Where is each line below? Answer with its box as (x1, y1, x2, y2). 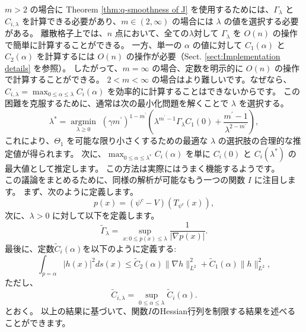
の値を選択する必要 (224, 14, 299, 27)
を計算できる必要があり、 (21, 14, 122, 27)
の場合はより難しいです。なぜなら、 (151, 73, 292, 86)
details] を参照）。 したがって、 (5, 61, 123, 74)
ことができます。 (5, 316, 71, 328)
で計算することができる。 (5, 73, 104, 86)
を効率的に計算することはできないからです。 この (107, 85, 300, 97)
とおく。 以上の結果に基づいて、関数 (5, 305, 148, 317)
